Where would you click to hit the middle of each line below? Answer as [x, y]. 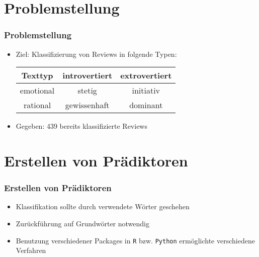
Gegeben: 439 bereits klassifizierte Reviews [81, 126]
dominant [146, 105]
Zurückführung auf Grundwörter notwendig [82, 223]
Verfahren [31, 250]
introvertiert [88, 75]
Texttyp [37, 75]
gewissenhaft [87, 105]
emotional [37, 91]
